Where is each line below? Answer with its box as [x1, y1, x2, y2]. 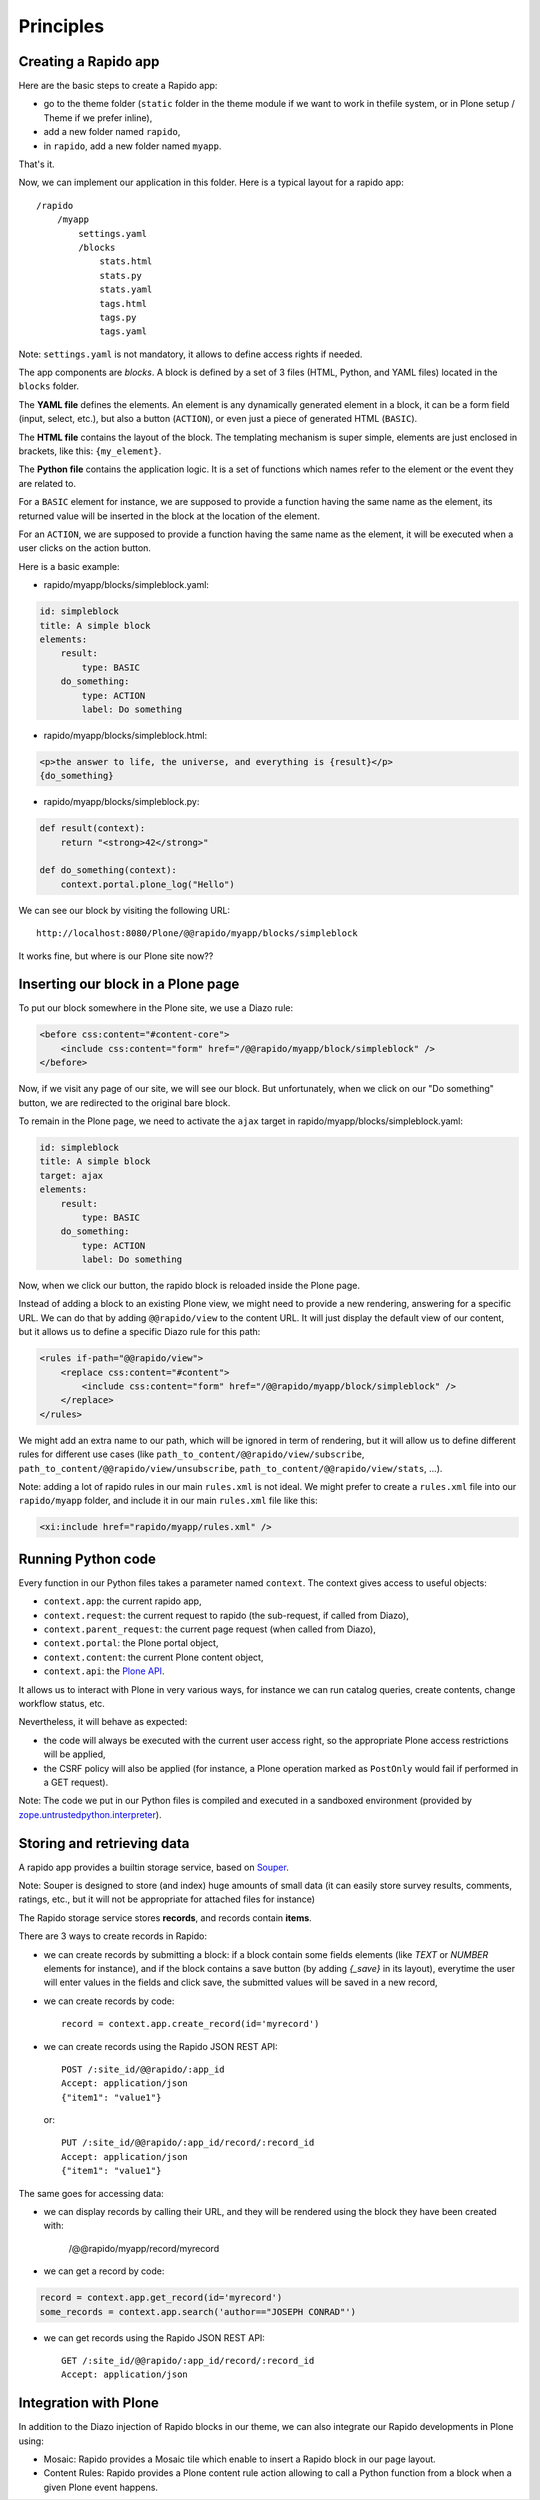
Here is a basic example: [18, 560, 120, 572]
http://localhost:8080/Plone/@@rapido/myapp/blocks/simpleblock [36, 928, 359, 939]
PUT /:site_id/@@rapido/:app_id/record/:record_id [61, 2137, 315, 2149]
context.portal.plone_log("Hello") [60, 878, 235, 890]
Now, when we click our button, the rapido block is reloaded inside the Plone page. [18, 1280, 360, 1292]
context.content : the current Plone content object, [43, 1651, 264, 1663]
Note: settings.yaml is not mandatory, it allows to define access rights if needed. [18, 348, 363, 360]
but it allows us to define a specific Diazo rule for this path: [18, 1326, 261, 1338]
